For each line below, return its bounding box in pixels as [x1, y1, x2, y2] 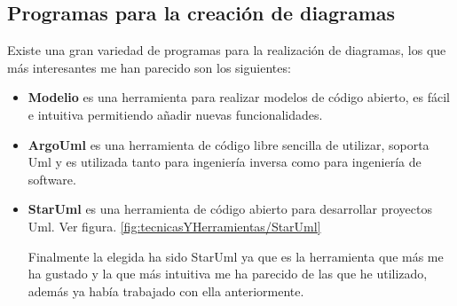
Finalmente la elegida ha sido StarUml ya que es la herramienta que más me [28, 247, 444, 265]
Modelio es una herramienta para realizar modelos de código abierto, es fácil [28, 88, 451, 106]
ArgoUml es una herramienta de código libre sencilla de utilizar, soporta [28, 135, 429, 153]
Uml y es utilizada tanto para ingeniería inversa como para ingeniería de [28, 153, 422, 171]
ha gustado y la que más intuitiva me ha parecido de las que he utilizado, [28, 264, 428, 283]
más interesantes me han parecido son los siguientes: [7, 58, 291, 76]
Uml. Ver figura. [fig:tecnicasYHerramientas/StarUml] [28, 216, 321, 235]
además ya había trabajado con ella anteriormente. [28, 281, 304, 300]
